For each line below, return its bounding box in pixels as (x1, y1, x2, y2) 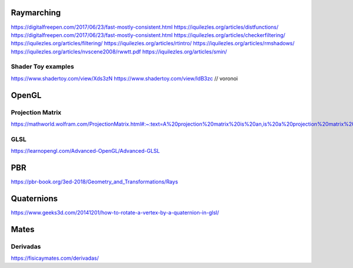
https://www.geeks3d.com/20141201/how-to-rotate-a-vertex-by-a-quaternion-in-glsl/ (11, 209, 219, 216)
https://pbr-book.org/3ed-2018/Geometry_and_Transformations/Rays (11, 178, 178, 185)
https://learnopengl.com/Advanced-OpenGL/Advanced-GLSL (11, 148, 160, 155)
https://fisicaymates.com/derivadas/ (11, 254, 99, 262)
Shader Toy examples (11, 62, 75, 71)
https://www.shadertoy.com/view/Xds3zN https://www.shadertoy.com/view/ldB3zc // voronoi (11, 75, 238, 82)
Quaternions (11, 193, 58, 203)
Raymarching (11, 8, 61, 18)
